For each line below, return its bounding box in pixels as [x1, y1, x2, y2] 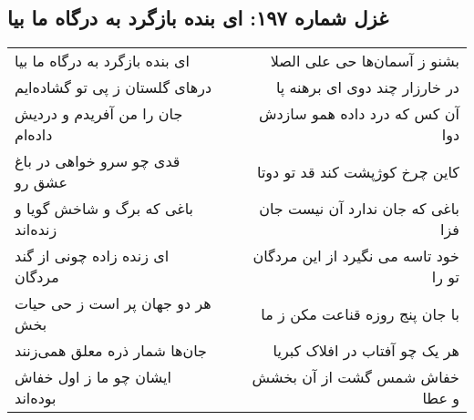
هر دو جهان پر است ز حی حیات [15, 292, 211, 314]
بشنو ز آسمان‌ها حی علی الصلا [270, 50, 459, 72]
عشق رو [15, 171, 67, 193]
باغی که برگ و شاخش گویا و [15, 198, 194, 220]
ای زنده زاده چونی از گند [15, 245, 170, 267]
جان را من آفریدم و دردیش [15, 103, 183, 125]
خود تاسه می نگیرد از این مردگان [252, 245, 459, 267]
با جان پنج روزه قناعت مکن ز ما [261, 302, 459, 324]
